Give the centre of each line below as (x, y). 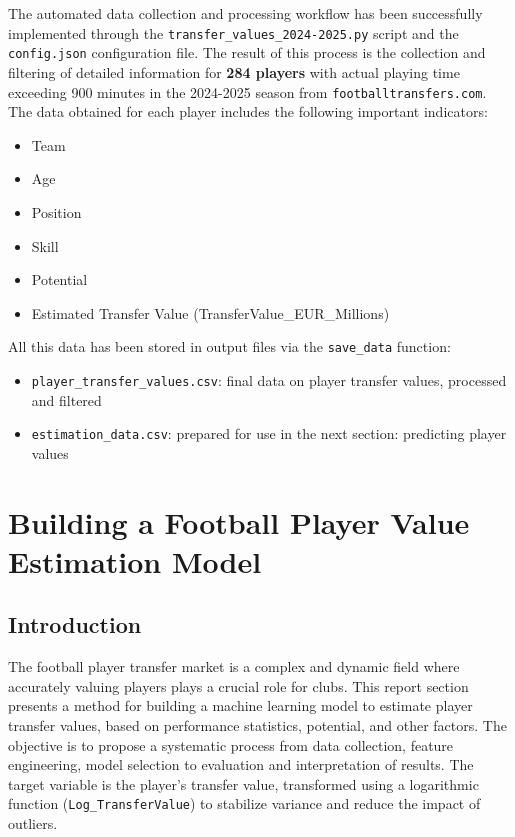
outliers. (33, 823)
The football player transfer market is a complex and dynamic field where (234, 666)
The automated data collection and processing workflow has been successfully (245, 13)
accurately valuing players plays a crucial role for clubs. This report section (238, 685)
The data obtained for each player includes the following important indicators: (248, 111)
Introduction (75, 624)
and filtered (66, 399)
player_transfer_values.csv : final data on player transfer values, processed (269, 379)
